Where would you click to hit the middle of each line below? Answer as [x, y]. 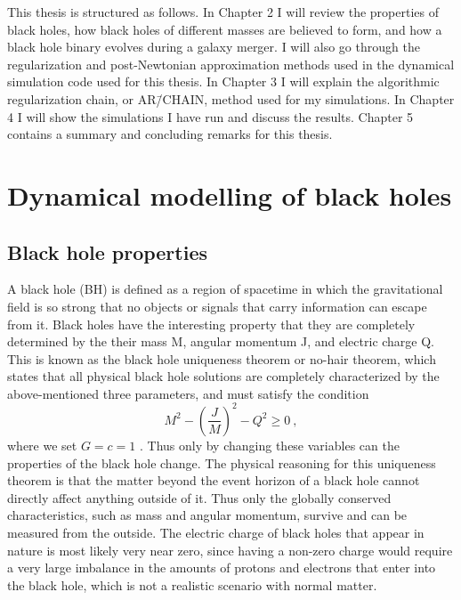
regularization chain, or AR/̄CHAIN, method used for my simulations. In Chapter [231, 98]
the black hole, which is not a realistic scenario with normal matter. [192, 584]
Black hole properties [108, 251]
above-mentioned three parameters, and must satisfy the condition [188, 393]
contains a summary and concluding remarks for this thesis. [170, 134]
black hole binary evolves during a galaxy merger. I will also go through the [214, 47]
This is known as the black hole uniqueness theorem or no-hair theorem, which [222, 358]
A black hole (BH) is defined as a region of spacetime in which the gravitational [225, 289]
